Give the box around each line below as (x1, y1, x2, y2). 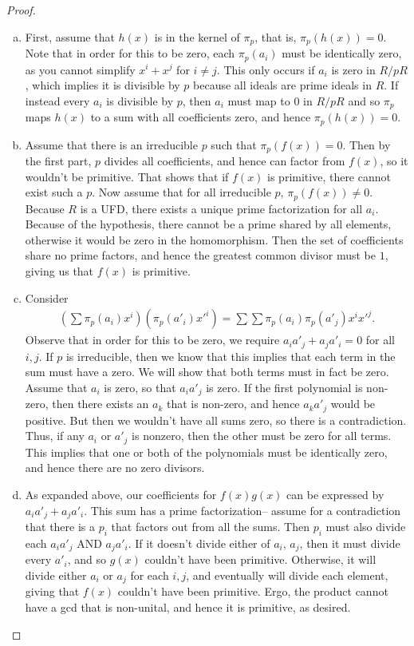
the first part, (25, 153, 92, 169)
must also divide (325, 518, 406, 535)
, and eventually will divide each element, (186, 566, 388, 583)
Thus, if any (25, 427, 85, 444)
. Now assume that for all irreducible (92, 184, 271, 200)
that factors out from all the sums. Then (111, 518, 310, 535)
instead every (25, 92, 90, 109)
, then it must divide (299, 534, 400, 551)
